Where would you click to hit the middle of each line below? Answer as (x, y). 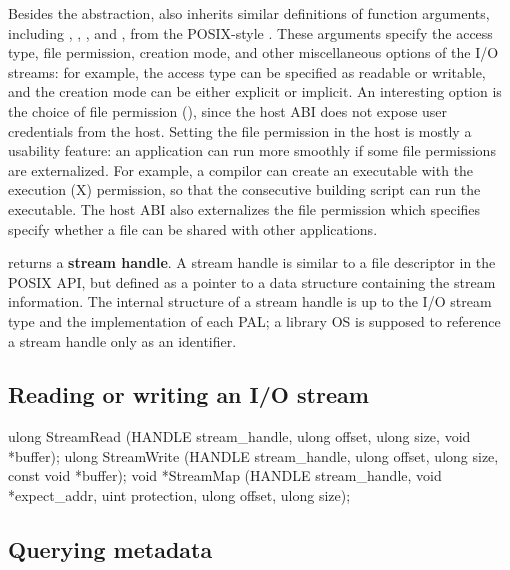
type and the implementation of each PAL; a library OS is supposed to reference (254, 320)
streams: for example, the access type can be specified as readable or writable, (247, 71)
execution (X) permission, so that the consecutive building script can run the (244, 189)
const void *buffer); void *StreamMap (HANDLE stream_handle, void (225, 475)
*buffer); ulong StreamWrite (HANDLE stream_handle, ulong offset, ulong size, (253, 455)
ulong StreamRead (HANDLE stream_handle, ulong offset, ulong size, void (239, 436)
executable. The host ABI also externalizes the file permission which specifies (244, 208)
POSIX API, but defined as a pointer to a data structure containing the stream (252, 281)
